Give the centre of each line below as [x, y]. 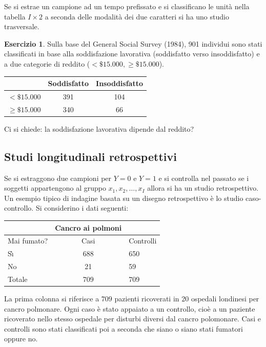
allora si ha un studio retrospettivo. [203, 188]
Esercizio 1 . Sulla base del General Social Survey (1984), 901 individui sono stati [133, 43]
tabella [15, 16]
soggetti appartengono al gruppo [55, 188]
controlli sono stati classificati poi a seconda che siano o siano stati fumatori [124, 328]
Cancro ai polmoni [88, 227]
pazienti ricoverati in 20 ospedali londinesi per [187, 298]
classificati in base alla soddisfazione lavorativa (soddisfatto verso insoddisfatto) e [132, 54]
